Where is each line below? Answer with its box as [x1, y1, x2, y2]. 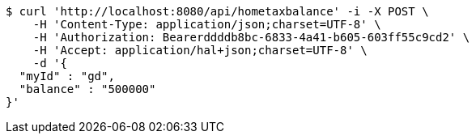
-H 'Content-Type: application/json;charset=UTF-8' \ [32, 18, 381, 31]
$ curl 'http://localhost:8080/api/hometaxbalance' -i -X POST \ [6, 5, 429, 18]
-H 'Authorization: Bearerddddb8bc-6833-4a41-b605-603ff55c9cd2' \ [32, 31, 470, 44]
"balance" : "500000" [19, 83, 156, 95]
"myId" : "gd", [19, 70, 115, 83]
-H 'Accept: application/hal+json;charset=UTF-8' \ [32, 44, 368, 57]
